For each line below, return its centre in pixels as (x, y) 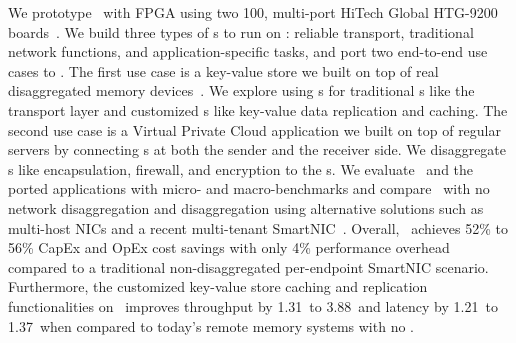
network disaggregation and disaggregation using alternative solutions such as (246, 207)
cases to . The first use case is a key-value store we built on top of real (223, 70)
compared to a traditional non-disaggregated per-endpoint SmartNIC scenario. (248, 266)
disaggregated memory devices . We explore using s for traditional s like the (241, 90)
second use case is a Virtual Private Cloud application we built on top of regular (254, 129)
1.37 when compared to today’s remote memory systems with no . (211, 325)
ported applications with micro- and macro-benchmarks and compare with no (249, 188)
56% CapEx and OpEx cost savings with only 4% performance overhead (229, 247)
